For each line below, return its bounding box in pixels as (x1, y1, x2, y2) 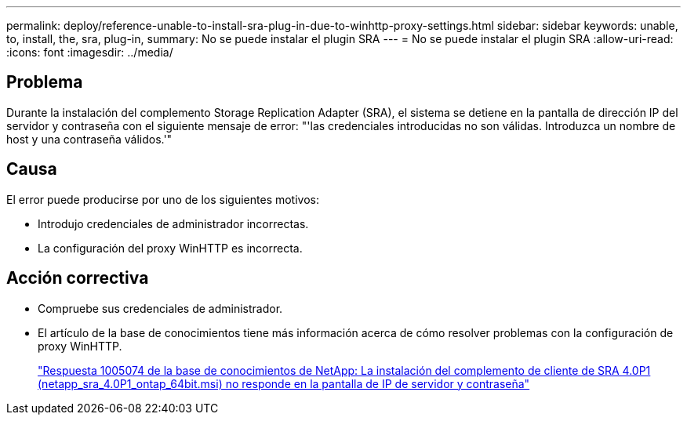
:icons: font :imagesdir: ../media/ (6, 45, 173, 59)
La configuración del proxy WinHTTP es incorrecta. (38, 241, 303, 255)
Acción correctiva (6, 268, 149, 289)
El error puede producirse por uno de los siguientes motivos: (6, 192, 320, 206)
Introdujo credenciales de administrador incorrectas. (38, 216, 309, 230)
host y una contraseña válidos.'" (6, 132, 173, 146)
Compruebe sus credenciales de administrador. (38, 301, 283, 315)
